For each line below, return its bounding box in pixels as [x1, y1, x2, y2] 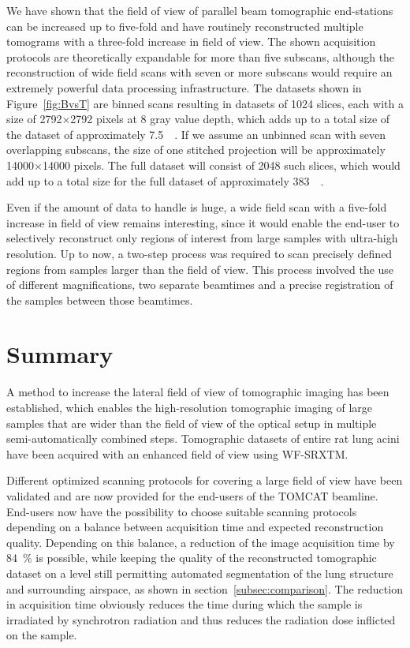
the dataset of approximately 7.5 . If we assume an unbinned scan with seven [6, 125, 386, 142]
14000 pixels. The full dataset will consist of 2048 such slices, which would [42, 156, 401, 173]
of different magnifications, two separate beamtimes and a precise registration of [6, 276, 393, 293]
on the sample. [6, 627, 77, 643]
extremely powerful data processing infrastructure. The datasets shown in [6, 79, 362, 96]
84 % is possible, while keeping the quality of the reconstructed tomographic [6, 549, 377, 566]
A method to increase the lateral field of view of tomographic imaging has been [6, 384, 389, 400]
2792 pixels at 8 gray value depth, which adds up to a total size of [70, 110, 390, 127]
